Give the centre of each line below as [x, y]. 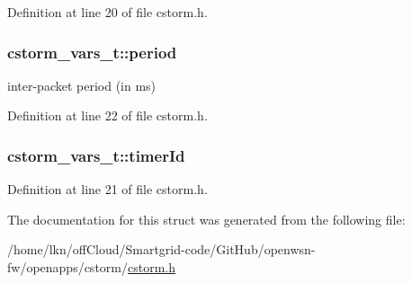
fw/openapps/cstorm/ [67, 267]
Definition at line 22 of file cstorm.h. [107, 115]
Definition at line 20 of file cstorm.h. [107, 12]
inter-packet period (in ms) [82, 85]
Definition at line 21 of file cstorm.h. [107, 189]
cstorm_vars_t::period [92, 52]
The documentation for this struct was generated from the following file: [206, 219]
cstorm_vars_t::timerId [96, 155]
